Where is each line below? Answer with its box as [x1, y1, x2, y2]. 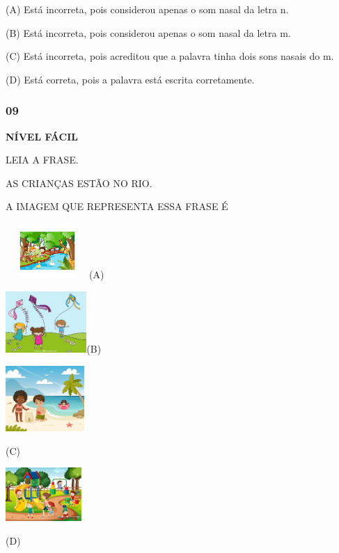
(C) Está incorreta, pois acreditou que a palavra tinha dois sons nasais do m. [6, 49, 334, 63]
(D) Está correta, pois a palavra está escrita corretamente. [6, 72, 255, 86]
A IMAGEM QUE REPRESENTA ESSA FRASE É [6, 199, 228, 214]
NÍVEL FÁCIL [6, 129, 78, 143]
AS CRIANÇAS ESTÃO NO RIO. [6, 175, 152, 190]
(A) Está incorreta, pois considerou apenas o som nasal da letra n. [6, 2, 289, 16]
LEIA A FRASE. [6, 152, 79, 167]
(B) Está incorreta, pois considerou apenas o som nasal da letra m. [6, 25, 291, 40]
